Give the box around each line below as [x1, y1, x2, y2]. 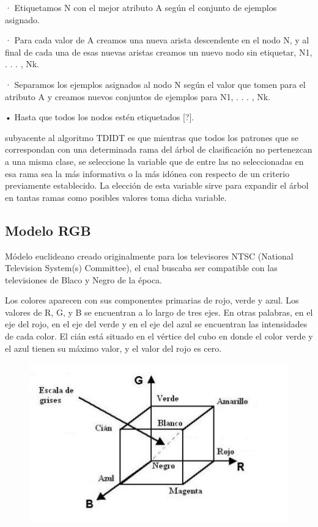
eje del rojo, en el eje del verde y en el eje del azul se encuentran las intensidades [5, 318, 308, 330]
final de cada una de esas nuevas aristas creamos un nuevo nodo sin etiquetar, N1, [5, 45, 312, 58]
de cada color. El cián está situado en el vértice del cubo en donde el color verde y [5, 330, 313, 343]
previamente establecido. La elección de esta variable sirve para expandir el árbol [5, 179, 309, 192]
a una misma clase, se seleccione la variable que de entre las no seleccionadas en [5, 154, 304, 167]
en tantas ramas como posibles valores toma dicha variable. [5, 191, 227, 203]
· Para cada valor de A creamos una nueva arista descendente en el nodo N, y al [5, 34, 309, 46]
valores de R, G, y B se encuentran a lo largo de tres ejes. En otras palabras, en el [5, 305, 313, 318]
